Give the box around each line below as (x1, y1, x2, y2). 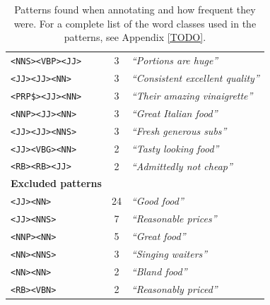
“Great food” (131, 229, 186, 244)
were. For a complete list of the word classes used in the (13, 16, 257, 30)
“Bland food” (131, 263, 187, 278)
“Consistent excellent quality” (131, 70, 259, 85)
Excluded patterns (11, 176, 102, 191)
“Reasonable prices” (131, 211, 217, 226)
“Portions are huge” (131, 53, 218, 68)
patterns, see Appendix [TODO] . (64, 30, 206, 44)
